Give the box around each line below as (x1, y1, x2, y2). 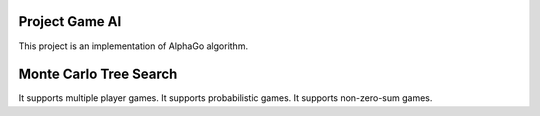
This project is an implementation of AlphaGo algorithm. (18, 40, 249, 52)
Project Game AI (18, 13, 122, 30)
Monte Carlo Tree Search (18, 66, 178, 83)
